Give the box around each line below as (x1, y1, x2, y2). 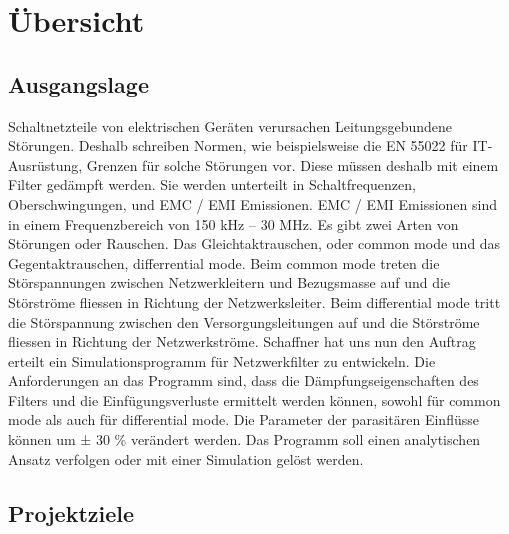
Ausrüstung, (8, 154, 83, 175)
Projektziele (8, 497, 135, 528)
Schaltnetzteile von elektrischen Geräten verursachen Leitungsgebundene (8, 115, 453, 136)
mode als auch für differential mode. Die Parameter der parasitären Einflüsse (8, 409, 479, 430)
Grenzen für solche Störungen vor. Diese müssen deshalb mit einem (86, 154, 499, 175)
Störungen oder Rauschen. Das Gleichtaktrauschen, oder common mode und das (8, 233, 501, 254)
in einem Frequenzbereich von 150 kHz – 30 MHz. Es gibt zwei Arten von (8, 213, 459, 234)
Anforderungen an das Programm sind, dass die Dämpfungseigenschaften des (8, 370, 479, 391)
